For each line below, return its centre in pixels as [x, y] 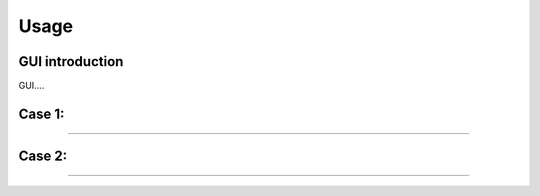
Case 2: [43, 155]
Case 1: [41, 113]
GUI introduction [71, 61]
